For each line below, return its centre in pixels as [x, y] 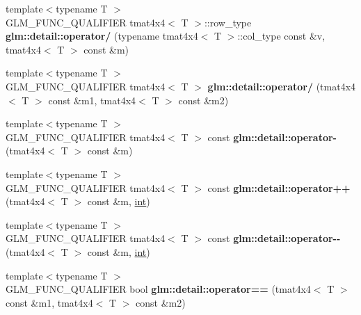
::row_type [228, 22]
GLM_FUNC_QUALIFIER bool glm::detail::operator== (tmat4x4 [158, 289]
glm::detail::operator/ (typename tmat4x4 [102, 36]
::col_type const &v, [281, 36]
